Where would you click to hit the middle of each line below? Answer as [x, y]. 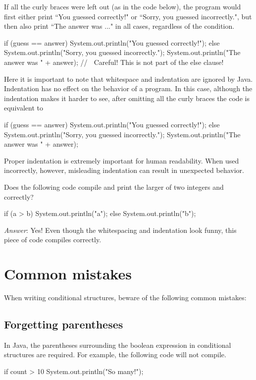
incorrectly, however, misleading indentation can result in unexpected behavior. [124, 170]
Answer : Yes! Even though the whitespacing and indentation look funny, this [120, 230]
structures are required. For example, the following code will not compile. [115, 354]
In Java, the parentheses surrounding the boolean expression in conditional [118, 345]
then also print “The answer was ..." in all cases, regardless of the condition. [119, 26]
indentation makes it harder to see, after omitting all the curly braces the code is [127, 98]
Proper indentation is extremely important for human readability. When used [122, 160]
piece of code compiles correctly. [53, 240]
